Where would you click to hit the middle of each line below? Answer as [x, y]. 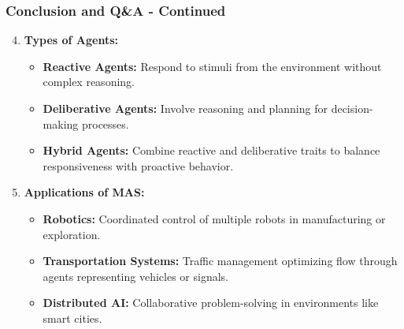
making [61, 123]
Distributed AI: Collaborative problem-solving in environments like [211, 303]
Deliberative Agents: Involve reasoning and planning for [185, 108]
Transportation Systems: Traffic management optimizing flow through [220, 261]
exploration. [72, 234]
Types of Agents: [71, 40]
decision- [352, 108]
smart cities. [72, 318]
